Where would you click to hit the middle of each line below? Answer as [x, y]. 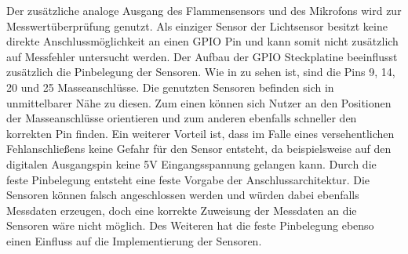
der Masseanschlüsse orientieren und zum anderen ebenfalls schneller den [182, 118]
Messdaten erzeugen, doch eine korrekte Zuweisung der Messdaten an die [182, 210]
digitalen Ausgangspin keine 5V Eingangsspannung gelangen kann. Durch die [191, 163]
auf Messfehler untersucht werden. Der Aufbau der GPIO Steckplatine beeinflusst [202, 56]
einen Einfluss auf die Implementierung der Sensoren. [134, 240]
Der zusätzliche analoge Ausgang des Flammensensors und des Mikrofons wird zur [204, 10]
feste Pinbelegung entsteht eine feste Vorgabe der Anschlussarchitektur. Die [188, 179]
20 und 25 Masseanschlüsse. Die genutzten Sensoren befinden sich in [170, 87]
